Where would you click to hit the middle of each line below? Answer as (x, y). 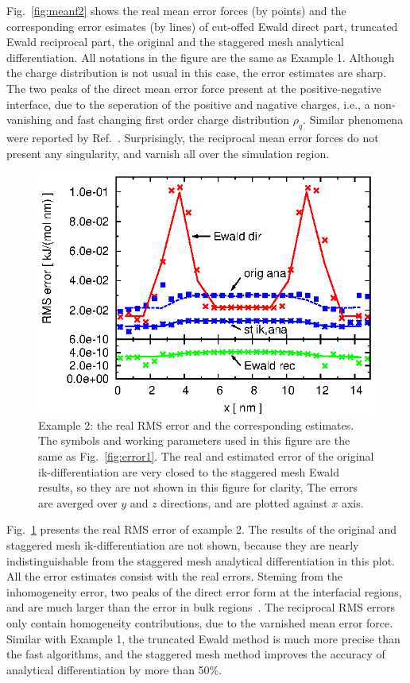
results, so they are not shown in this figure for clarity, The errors (198, 487)
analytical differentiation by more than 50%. (114, 669)
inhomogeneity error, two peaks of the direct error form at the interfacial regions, (204, 591)
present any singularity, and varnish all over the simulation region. (168, 153)
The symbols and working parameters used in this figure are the (194, 440)
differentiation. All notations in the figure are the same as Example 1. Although (201, 57)
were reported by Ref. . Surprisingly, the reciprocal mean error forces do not (193, 137)
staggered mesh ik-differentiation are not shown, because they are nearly (183, 544)
